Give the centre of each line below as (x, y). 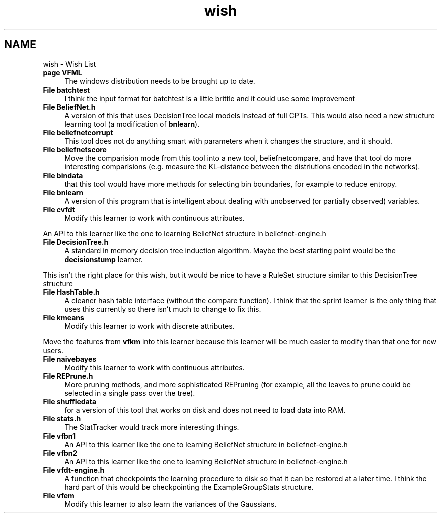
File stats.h (62, 418)
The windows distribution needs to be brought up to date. (160, 81)
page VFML (62, 72)
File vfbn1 (59, 436)
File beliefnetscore (75, 149)
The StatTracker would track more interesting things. (152, 427)
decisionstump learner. (104, 259)
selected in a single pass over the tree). (130, 393)
